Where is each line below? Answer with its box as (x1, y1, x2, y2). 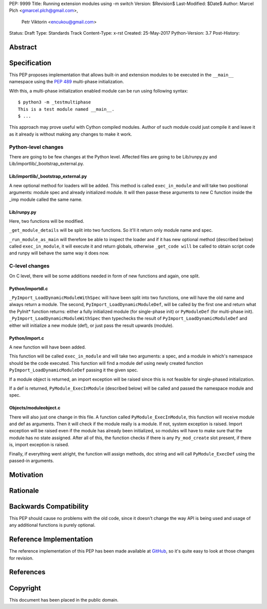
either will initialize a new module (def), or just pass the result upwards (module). (9, 322, 174, 328)
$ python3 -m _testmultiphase (18, 100, 91, 105)
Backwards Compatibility (9, 502, 89, 510)
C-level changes (9, 262, 49, 269)
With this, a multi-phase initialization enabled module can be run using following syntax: (9, 88, 188, 94)
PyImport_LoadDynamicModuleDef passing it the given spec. (9, 367, 138, 373)
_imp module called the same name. (9, 196, 83, 203)
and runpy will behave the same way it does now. (9, 250, 110, 256)
